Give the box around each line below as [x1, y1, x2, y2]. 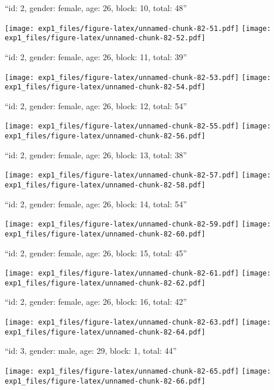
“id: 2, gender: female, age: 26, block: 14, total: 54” [5, 197, 187, 210]
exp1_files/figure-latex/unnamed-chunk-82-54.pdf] [5, 83, 206, 92]
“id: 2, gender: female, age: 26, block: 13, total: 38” [5, 148, 187, 161]
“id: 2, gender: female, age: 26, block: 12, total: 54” [5, 99, 187, 112]
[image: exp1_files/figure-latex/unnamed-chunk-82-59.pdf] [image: [5, 220, 271, 229]
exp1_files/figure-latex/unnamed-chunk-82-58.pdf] [5, 180, 206, 189]
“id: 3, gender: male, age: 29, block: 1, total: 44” [5, 344, 177, 357]
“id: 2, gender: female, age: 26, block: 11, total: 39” [5, 50, 187, 62]
